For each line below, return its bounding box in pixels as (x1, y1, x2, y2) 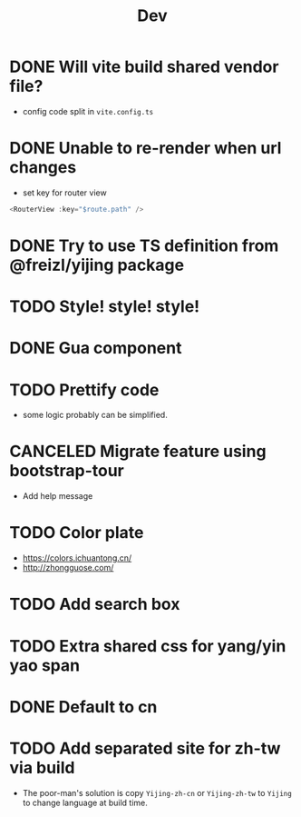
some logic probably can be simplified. (22, 410, 168, 421)
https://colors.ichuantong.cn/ (22, 553, 132, 563)
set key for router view (22, 187, 107, 198)
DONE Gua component (9, 338, 182, 359)
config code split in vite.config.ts (22, 105, 154, 116)
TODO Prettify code (9, 379, 160, 400)
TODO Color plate (9, 523, 144, 543)
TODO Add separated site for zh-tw (9, 738, 281, 759)
